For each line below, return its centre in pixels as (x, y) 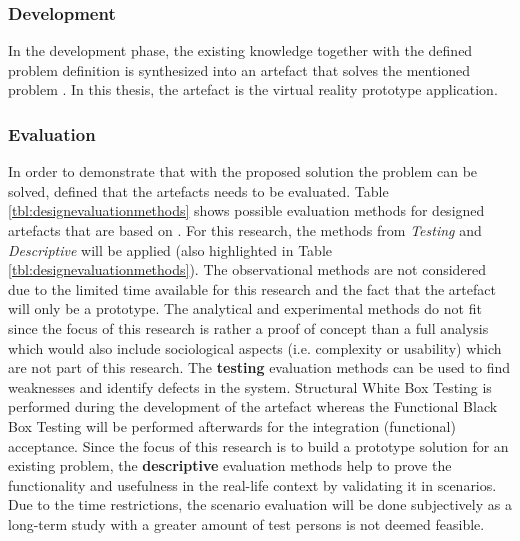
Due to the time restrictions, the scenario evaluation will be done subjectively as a (260, 504)
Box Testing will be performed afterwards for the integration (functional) (232, 425)
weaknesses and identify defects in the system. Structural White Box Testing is (250, 386)
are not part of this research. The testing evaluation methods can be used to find (259, 367)
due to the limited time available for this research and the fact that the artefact (252, 288)
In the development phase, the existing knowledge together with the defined (240, 50)
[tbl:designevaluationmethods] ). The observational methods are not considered (247, 269)
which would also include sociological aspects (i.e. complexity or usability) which (255, 347)
